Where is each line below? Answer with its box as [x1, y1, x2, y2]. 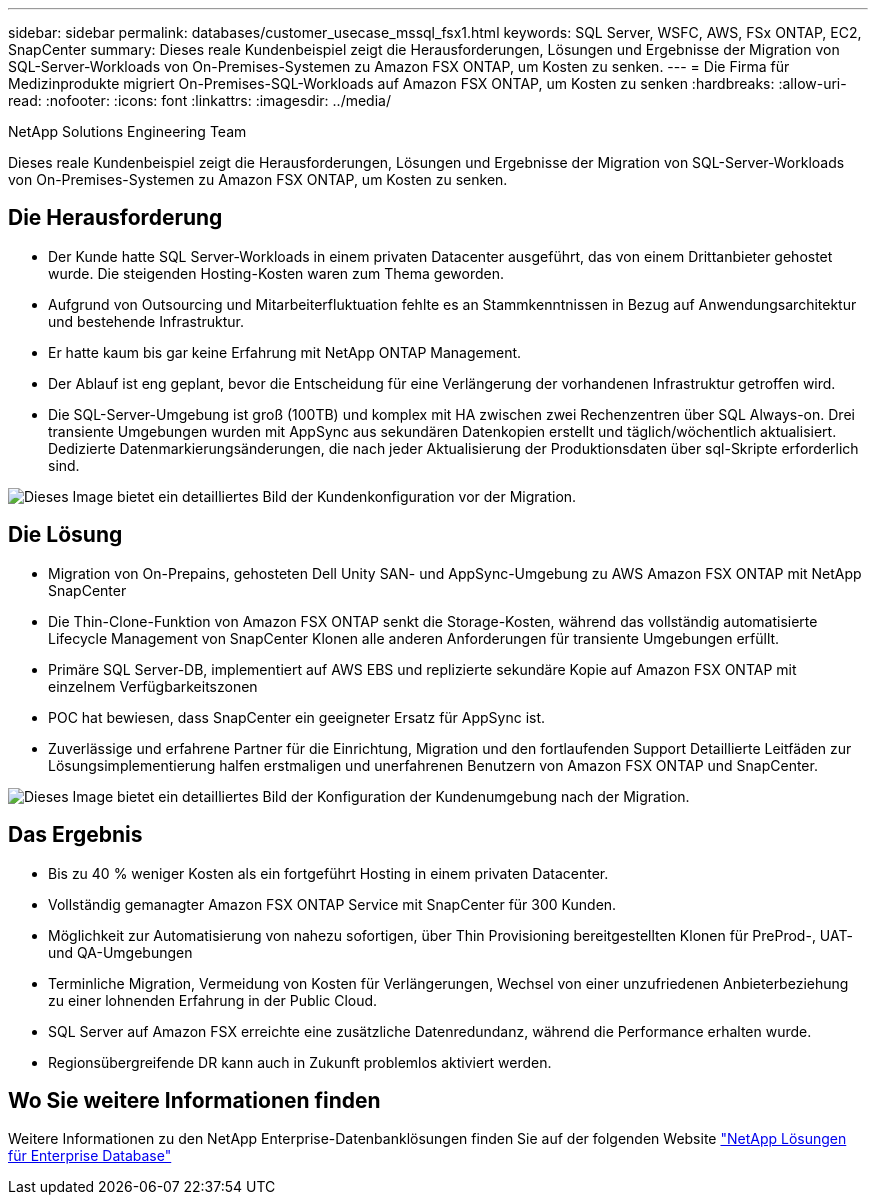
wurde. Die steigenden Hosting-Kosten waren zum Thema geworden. [48, 264, 504, 282]
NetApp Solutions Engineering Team [8, 123, 247, 140]
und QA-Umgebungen [48, 943, 193, 961]
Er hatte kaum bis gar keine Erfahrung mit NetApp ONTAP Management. [48, 343, 522, 361]
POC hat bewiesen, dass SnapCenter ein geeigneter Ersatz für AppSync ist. [48, 708, 546, 726]
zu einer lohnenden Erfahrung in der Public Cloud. [48, 991, 378, 1009]
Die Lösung [8, 522, 123, 548]
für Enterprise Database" [8, 1147, 172, 1165]
